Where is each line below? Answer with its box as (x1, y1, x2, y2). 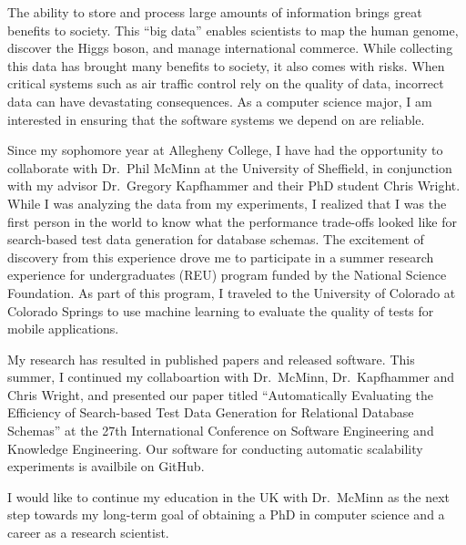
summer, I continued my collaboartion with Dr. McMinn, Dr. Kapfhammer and (7, 367, 455, 386)
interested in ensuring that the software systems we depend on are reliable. (7, 109, 425, 129)
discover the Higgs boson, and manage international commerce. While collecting (7, 38, 453, 57)
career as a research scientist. (7, 523, 169, 542)
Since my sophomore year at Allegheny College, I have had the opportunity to (7, 140, 443, 159)
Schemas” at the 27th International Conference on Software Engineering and (7, 421, 434, 440)
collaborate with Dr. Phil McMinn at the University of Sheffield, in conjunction (7, 158, 452, 177)
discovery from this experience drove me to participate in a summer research (7, 247, 434, 266)
